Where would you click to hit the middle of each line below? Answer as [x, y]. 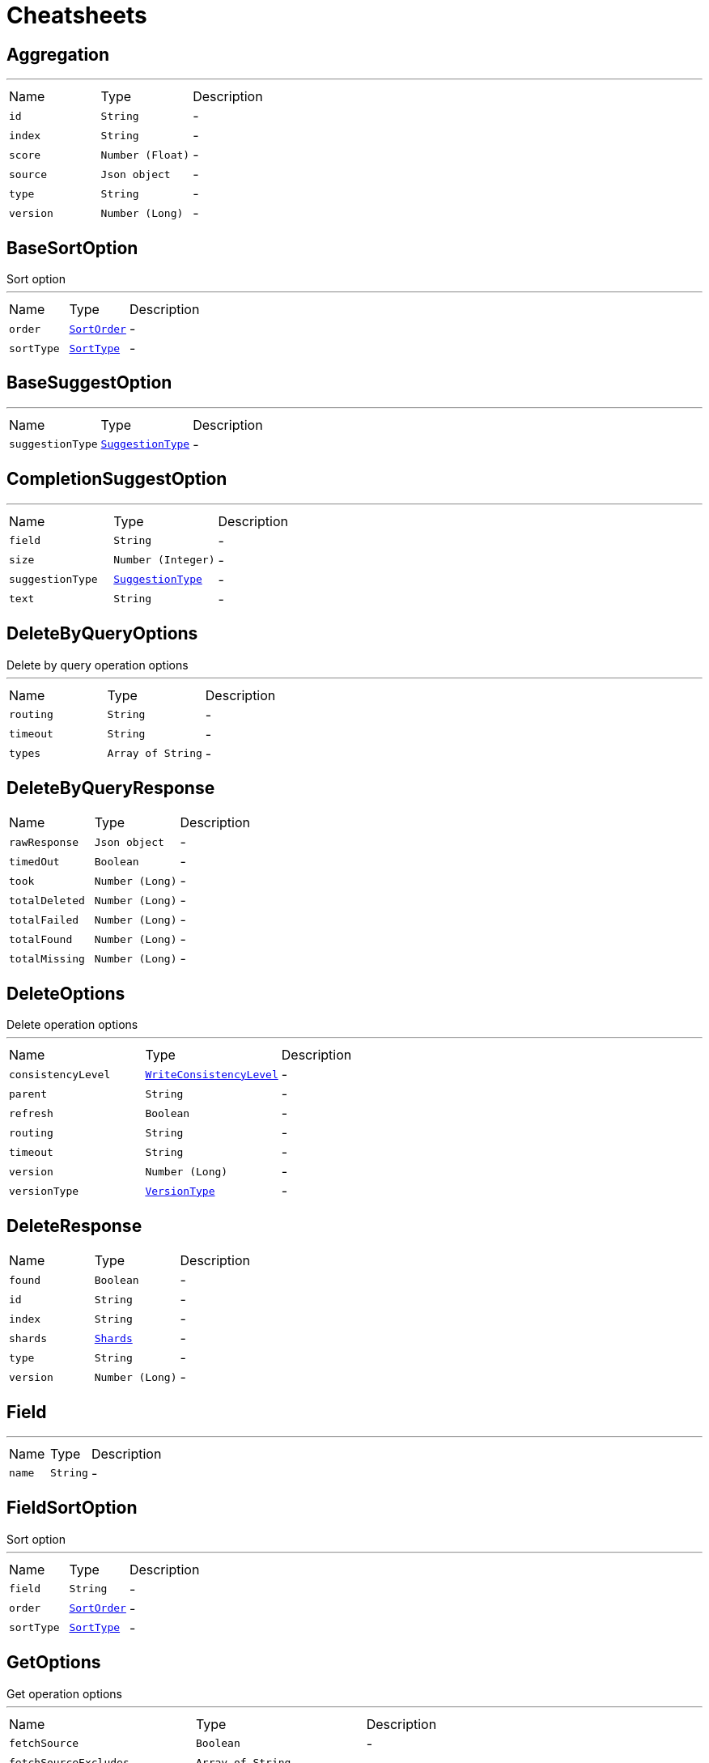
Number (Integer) [164, 560]
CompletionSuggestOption [117, 479]
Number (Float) [145, 155]
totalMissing [47, 958]
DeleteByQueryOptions [102, 634]
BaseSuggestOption [89, 383]
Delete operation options [72, 1025]
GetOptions [54, 1663]
